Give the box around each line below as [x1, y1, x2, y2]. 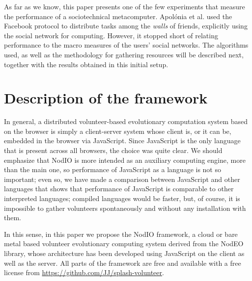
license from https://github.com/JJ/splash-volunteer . [4, 267, 164, 278]
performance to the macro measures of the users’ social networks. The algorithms [4, 40, 249, 50]
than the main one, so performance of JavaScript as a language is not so [4, 164, 221, 175]
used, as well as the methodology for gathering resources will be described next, [4, 49, 244, 59]
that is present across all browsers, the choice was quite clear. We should [4, 145, 223, 155]
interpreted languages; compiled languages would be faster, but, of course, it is [4, 193, 240, 204]
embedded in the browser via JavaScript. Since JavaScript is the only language [4, 135, 241, 146]
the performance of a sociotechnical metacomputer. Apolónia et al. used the [4, 11, 232, 21]
